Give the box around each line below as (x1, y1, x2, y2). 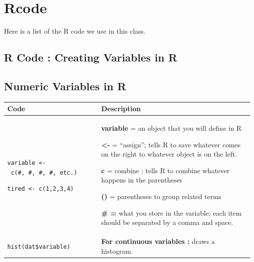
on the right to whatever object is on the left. (101, 149, 237, 159)
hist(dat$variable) (7, 243, 70, 250)
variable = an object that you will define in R (101, 123, 242, 133)
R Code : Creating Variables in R (4, 50, 177, 65)
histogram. (101, 245, 133, 256)
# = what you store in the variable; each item (101, 207, 242, 218)
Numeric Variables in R (4, 78, 127, 93)
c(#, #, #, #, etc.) (11, 169, 78, 176)
